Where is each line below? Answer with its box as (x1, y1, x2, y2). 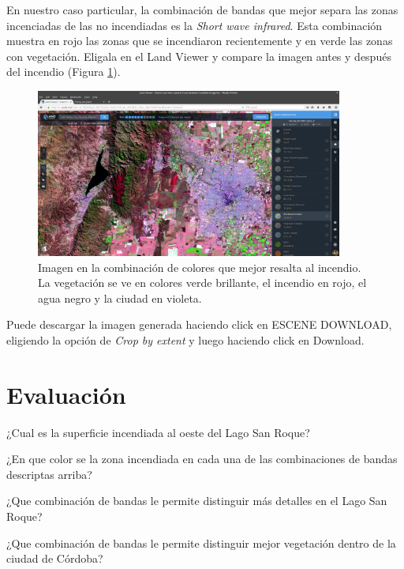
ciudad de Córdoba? (6, 550, 103, 567)
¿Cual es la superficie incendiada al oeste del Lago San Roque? (6, 424, 310, 440)
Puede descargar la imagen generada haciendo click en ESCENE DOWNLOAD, (6, 316, 392, 333)
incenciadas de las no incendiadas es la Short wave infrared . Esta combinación (6, 17, 383, 33)
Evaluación (6, 378, 126, 410)
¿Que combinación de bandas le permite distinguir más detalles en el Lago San (6, 492, 387, 509)
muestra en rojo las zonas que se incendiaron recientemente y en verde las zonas (6, 32, 393, 49)
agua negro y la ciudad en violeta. (38, 289, 202, 306)
